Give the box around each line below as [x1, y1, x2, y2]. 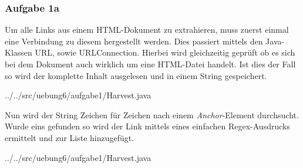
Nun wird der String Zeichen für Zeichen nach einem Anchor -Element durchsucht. [5, 108, 299, 121]
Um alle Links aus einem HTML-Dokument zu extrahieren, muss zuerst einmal [5, 23, 289, 36]
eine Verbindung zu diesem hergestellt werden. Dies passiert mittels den [5, 35, 263, 47]
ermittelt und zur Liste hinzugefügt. [5, 131, 134, 143]
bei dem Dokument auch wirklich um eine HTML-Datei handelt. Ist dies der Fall [5, 58, 296, 70]
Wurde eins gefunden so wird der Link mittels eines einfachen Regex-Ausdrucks [5, 120, 290, 132]
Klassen [5, 46, 32, 59]
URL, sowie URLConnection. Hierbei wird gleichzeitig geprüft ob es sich [35, 46, 295, 59]
